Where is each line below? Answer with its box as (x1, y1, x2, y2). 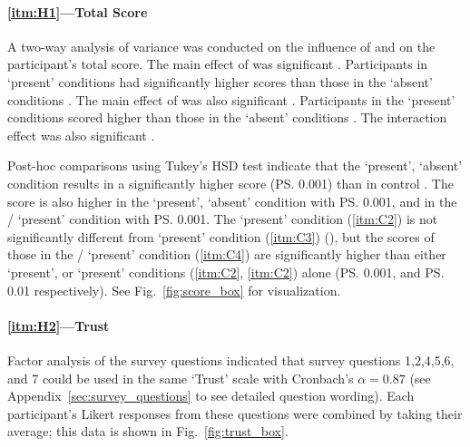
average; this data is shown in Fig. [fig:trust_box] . (7, 422, 289, 441)
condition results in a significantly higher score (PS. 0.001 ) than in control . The (7, 173, 454, 192)
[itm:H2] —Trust (7, 316, 110, 335)
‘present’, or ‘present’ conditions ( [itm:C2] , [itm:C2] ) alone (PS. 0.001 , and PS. (7, 262, 445, 281)
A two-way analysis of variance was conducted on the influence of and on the (7, 36, 436, 55)
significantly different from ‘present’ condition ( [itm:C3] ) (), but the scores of (7, 227, 435, 246)
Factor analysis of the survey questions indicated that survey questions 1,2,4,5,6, (7, 350, 455, 369)
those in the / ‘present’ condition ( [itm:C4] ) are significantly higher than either (7, 245, 446, 264)
